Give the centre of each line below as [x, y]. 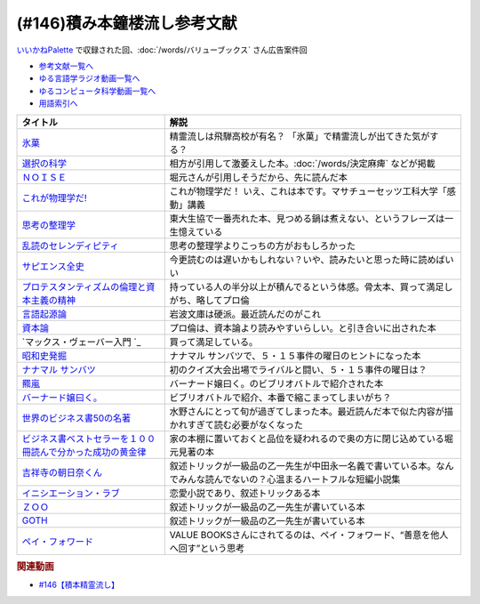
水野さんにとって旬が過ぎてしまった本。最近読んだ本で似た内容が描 [311, 411]
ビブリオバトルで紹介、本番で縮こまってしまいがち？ [280, 398]
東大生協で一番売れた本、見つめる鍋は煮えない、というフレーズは [307, 218]
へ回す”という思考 [207, 548]
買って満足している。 [214, 342]
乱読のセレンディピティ [70, 246]
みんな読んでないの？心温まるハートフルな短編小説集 [289, 479]
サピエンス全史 [53, 266]
